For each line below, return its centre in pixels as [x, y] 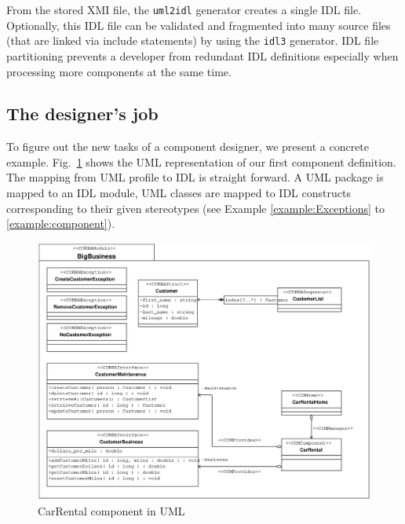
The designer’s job [82, 114]
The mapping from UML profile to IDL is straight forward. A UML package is [195, 177]
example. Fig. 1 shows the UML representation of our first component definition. [201, 161]
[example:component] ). [61, 224]
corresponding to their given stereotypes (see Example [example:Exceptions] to [195, 208]
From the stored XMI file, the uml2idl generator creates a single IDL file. [184, 9]
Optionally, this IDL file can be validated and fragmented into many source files [199, 25]
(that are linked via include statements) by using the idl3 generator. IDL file [193, 40]
